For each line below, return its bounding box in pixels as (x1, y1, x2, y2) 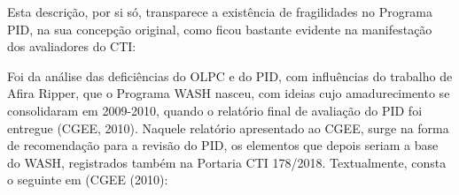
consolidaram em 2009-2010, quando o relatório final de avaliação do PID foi (7, 101, 423, 119)
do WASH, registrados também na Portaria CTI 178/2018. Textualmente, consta (7, 153, 447, 171)
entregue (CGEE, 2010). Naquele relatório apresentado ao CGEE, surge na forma (7, 118, 449, 137)
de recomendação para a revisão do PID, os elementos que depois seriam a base (7, 136, 439, 154)
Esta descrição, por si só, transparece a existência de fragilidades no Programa (7, 3, 432, 20)
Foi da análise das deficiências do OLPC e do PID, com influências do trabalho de (7, 66, 453, 85)
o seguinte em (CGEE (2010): (7, 170, 168, 189)
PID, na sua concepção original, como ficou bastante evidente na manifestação (7, 19, 432, 38)
